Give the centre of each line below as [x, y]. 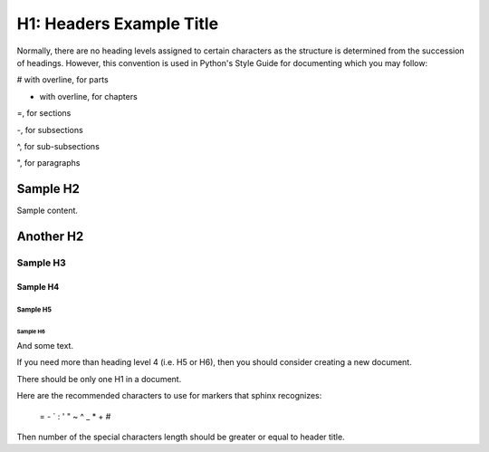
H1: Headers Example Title [118, 24]
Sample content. [48, 211]
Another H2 [50, 236]
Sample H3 [42, 263]
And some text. [45, 345]
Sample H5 [34, 309]
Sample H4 [38, 286]
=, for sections [44, 113]
